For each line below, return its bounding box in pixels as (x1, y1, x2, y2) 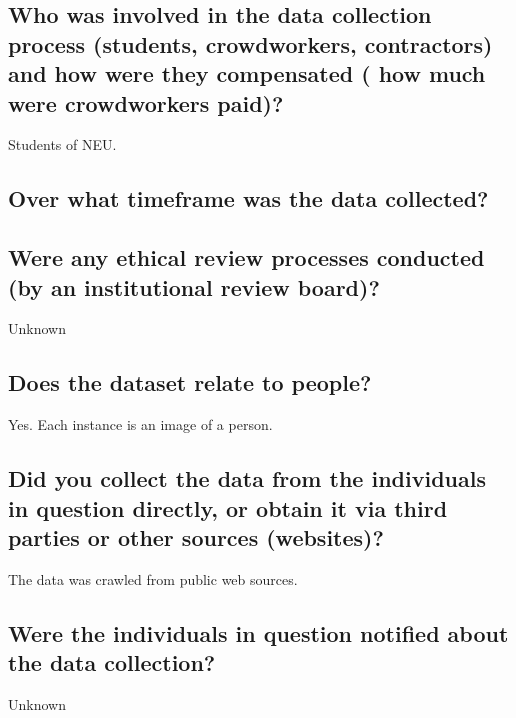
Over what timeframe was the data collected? (8, 183, 489, 214)
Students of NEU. (8, 134, 117, 155)
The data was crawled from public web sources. (8, 568, 298, 589)
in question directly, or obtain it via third (8, 492, 448, 523)
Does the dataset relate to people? (8, 367, 372, 398)
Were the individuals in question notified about (8, 617, 509, 648)
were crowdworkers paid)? (8, 87, 284, 118)
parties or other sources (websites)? (8, 521, 384, 552)
